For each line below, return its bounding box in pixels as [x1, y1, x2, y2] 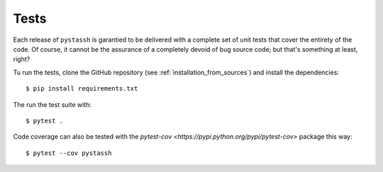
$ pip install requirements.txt [26, 85, 138, 93]
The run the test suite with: [13, 100, 91, 109]
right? [13, 55, 30, 64]
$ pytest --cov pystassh [26, 149, 112, 157]
